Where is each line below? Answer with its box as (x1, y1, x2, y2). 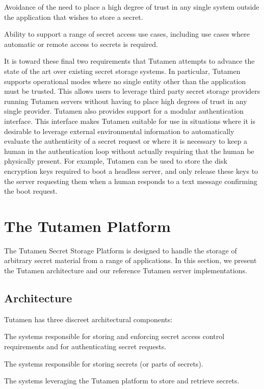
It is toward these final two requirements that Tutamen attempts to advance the (4, 56, 255, 66)
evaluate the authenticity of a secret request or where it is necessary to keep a (4, 136, 247, 146)
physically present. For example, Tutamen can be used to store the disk (4, 155, 227, 166)
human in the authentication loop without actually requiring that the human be (4, 145, 254, 156)
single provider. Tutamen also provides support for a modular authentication (4, 106, 244, 116)
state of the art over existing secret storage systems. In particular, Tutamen (4, 65, 241, 76)
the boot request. (4, 186, 58, 196)
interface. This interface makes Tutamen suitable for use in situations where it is (4, 115, 255, 126)
